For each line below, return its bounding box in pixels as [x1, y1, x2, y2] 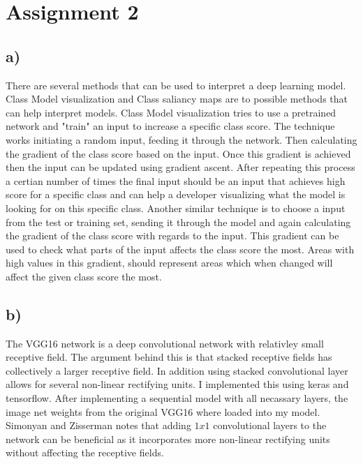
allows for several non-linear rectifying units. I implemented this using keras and [6, 377, 349, 391]
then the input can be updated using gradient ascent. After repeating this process [6, 160, 355, 174]
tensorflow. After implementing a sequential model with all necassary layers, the [6, 391, 348, 405]
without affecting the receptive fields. [6, 445, 164, 460]
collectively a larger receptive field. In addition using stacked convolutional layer [6, 363, 348, 377]
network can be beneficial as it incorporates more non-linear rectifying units [6, 431, 330, 446]
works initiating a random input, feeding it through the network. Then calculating [6, 132, 357, 147]
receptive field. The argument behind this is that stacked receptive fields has [6, 350, 332, 364]
